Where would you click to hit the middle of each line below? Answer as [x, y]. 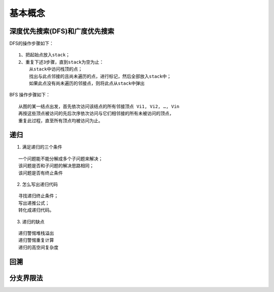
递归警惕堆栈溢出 [36, 233]
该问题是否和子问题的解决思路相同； [56, 166]
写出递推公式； [34, 203]
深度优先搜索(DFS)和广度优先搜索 [62, 31]
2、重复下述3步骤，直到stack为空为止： [61, 62]
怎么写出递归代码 [40, 185]
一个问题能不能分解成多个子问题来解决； [61, 159]
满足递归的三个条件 [42, 147]
